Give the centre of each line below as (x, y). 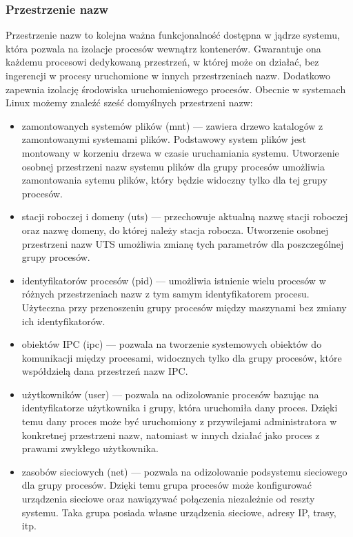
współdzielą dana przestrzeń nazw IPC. (105, 371)
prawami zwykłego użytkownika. (90, 448)
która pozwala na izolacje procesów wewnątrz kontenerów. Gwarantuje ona (163, 48)
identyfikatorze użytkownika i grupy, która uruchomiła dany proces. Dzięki (180, 408)
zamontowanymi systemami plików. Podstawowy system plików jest (164, 139)
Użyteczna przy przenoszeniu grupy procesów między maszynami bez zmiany (184, 307)
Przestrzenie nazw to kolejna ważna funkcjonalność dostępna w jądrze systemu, (173, 35)
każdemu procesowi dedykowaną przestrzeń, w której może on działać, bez (162, 62)
